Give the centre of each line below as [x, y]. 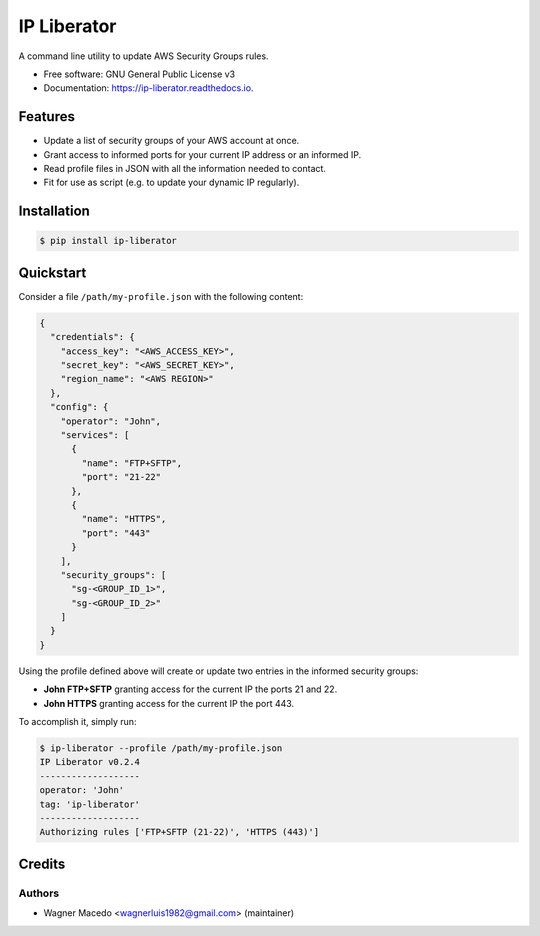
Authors [39, 893]
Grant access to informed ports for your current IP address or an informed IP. [202, 154]
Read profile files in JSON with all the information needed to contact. [185, 169]
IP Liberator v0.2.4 [89, 762]
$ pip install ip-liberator [108, 241]
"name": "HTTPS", [124, 519]
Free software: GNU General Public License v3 [139, 74]
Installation [54, 211]
